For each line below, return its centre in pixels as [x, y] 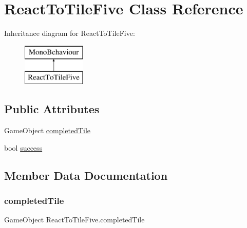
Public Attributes [52, 109]
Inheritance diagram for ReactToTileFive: [70, 33]
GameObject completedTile [47, 130]
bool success [23, 147]
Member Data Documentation [86, 175]
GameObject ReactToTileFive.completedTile [74, 220]
